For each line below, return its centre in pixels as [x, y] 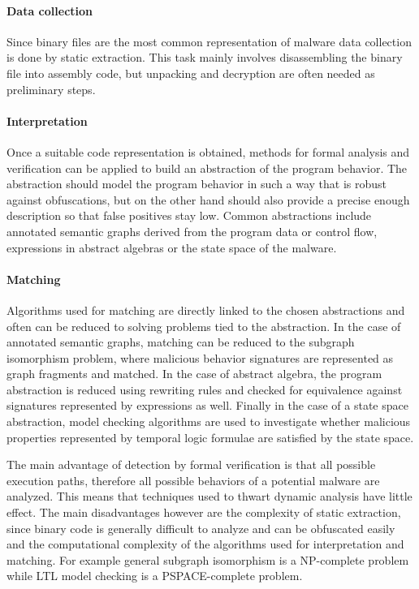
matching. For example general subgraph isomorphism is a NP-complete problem [208, 559]
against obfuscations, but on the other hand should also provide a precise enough [208, 199]
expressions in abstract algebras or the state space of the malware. [172, 247]
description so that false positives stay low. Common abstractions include [189, 215]
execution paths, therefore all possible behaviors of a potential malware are [193, 480]
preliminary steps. [51, 89]
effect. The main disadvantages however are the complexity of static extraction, [204, 512]
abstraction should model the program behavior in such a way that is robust [197, 184]
